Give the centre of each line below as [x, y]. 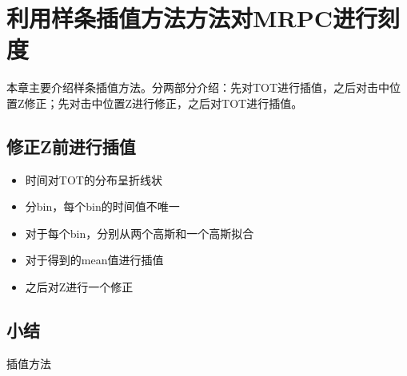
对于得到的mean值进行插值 [94, 260]
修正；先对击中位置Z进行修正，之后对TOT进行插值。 [164, 103]
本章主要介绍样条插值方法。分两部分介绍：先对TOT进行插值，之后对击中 [198, 87]
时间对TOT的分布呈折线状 [94, 179]
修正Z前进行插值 [71, 146]
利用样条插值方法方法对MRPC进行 [192, 18]
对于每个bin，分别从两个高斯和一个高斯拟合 [140, 233]
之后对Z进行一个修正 [79, 287]
